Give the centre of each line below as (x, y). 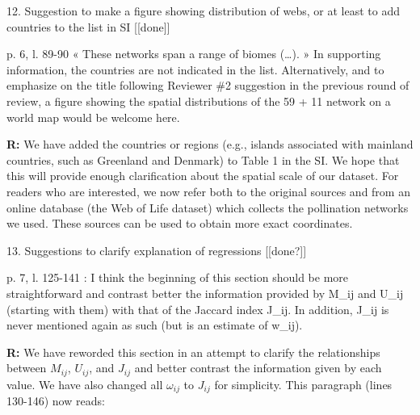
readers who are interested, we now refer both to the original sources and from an (208, 191)
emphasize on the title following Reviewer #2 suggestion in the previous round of (208, 85)
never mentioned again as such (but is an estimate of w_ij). (155, 325)
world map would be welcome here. (93, 117)
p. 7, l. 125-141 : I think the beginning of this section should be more (178, 277)
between (27, 368)
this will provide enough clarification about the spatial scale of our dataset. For (203, 176)
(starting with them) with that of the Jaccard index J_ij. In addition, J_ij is (198, 309)
